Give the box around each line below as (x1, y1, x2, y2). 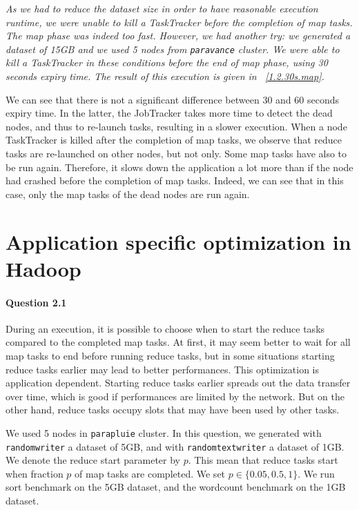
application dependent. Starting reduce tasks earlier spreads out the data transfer (6, 375, 351, 390)
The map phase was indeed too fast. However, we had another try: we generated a (6, 28, 351, 43)
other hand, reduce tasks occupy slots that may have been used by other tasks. (6, 402, 340, 417)
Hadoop (6, 254, 81, 282)
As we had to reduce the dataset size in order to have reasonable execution (6, 1, 318, 15)
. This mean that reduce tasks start (188, 453, 338, 467)
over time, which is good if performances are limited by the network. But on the (6, 389, 345, 403)
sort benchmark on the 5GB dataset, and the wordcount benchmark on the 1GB (6, 480, 346, 494)
